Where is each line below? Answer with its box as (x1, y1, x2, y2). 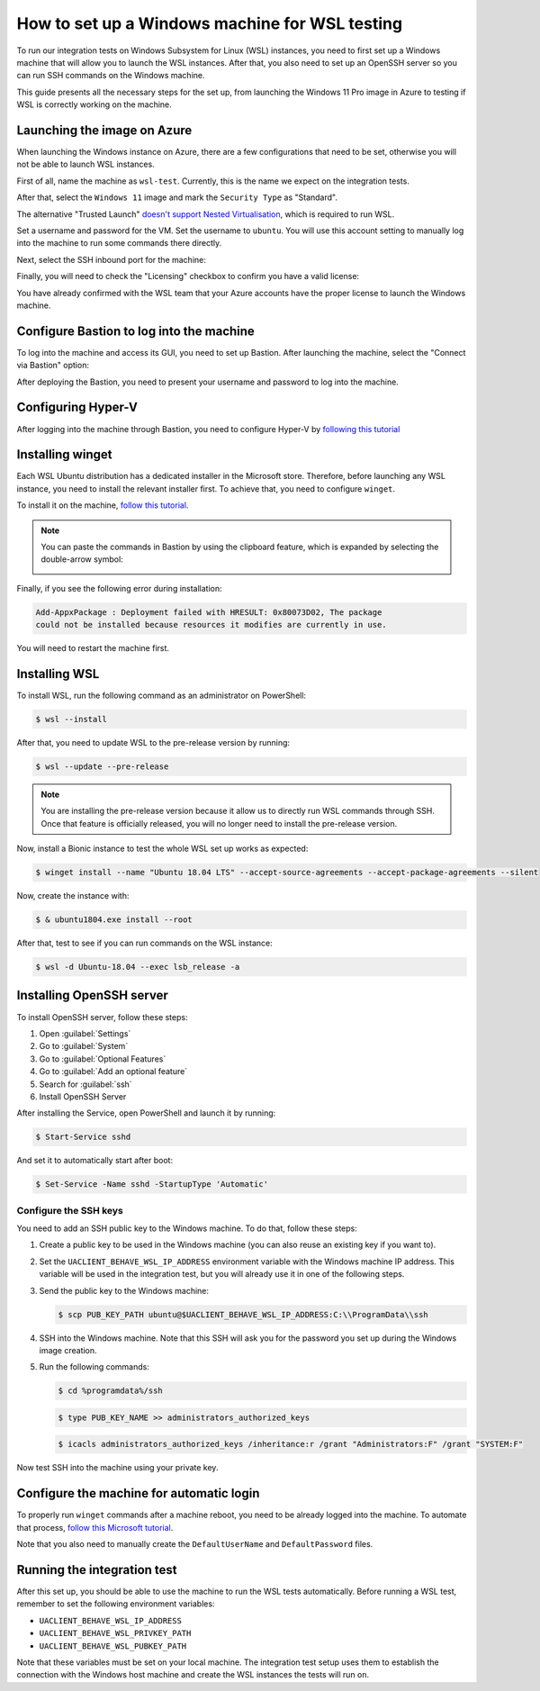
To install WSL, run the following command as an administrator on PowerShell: (16, 690, 306, 701)
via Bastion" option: (16, 360, 90, 371)
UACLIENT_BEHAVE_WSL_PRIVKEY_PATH (39, 1628, 192, 1639)
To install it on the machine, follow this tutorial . (16, 500, 189, 511)
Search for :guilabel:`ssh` (39, 1079, 132, 1090)
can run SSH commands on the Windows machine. (16, 70, 205, 81)
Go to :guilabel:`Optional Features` (39, 1053, 166, 1064)
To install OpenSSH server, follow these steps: (16, 1011, 188, 1022)
